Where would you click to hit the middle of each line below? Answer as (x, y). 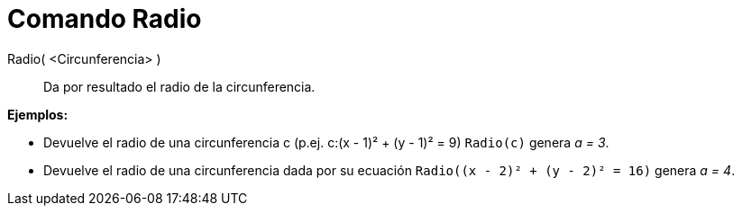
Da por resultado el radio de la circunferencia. (179, 86)
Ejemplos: (38, 114)
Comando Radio (105, 19)
